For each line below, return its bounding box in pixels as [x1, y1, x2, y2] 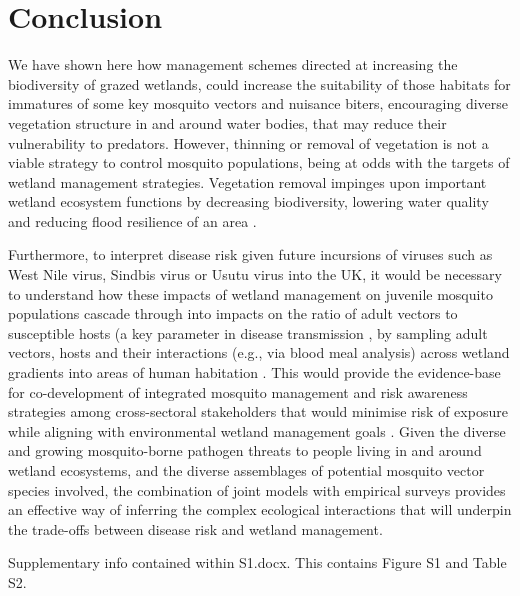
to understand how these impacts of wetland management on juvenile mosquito [8, 283, 493, 304]
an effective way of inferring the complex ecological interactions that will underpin [8, 499, 512, 520]
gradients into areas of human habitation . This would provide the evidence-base [8, 362, 501, 383]
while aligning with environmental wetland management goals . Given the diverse [8, 420, 506, 441]
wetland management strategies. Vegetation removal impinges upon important [8, 171, 487, 192]
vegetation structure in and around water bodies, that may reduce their [8, 112, 447, 133]
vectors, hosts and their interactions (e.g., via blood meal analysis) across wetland [8, 342, 510, 363]
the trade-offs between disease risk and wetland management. [8, 518, 383, 539]
